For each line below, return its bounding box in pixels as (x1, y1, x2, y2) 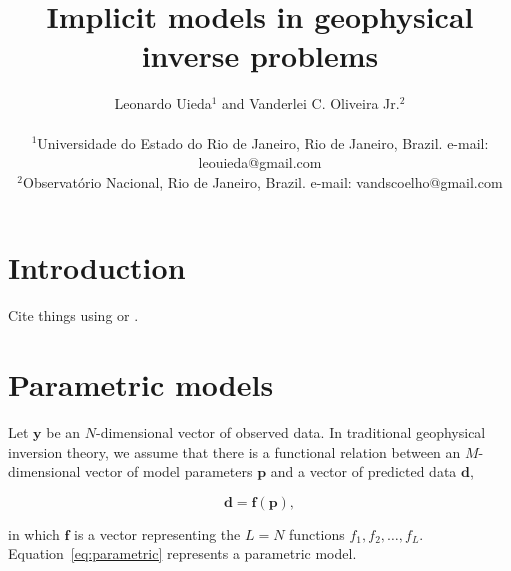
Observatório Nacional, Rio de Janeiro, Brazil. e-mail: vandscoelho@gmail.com (23, 171, 503, 192)
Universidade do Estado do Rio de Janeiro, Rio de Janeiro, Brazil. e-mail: (37, 132, 489, 153)
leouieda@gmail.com (198, 152, 322, 173)
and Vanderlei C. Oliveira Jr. (222, 93, 400, 114)
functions (289, 523, 345, 544)
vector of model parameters (85, 461, 253, 482)
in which (8, 523, 60, 544)
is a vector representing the (73, 523, 241, 544)
